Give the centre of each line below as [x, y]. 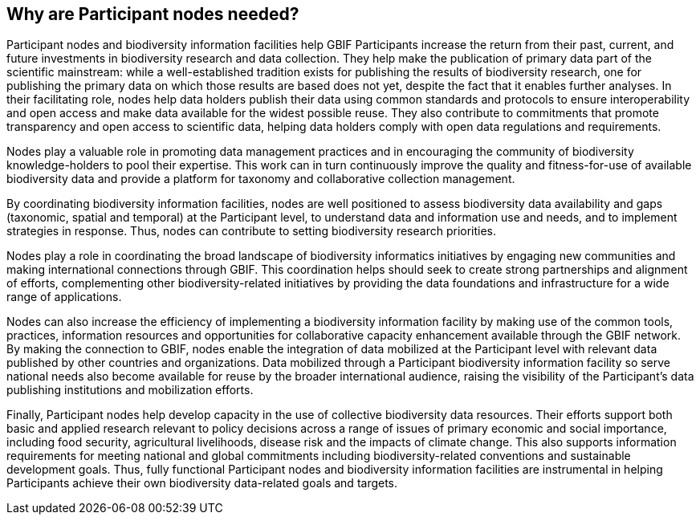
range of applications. [64, 297]
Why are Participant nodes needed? [153, 14]
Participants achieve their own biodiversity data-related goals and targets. [202, 483]
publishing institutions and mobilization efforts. [130, 390]
